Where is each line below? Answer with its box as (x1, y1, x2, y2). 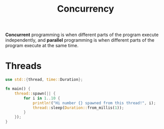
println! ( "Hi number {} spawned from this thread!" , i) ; (32, 100, 156, 106)
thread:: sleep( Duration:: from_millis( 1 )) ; (32, 105, 124, 110)
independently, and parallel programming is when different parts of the (5, 37, 154, 43)
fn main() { (5, 86, 31, 91)
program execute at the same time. (5, 43, 79, 49)
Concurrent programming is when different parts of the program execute (5, 31, 159, 38)
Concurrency (57, 3, 115, 15)
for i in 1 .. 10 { (23, 95, 60, 101)
